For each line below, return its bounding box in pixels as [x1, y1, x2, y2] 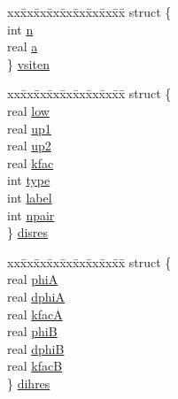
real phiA [7, 270, 58, 288]
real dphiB [7, 339, 65, 357]
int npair [7, 205, 55, 224]
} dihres [7, 373, 50, 392]
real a [7, 37, 38, 56]
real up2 [7, 136, 51, 155]
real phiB [7, 322, 58, 341]
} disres [7, 223, 49, 242]
